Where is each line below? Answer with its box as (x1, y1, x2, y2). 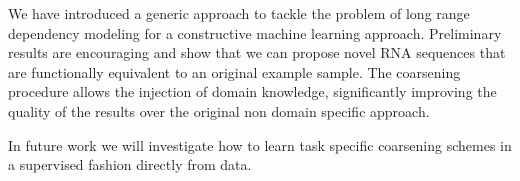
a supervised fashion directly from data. (8, 154, 252, 175)
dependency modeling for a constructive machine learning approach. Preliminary (8, 22, 502, 43)
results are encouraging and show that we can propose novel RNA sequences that (8, 42, 506, 63)
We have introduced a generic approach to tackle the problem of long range (8, 3, 470, 23)
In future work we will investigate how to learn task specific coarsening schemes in (8, 134, 512, 155)
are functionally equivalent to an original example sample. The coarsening (8, 61, 461, 82)
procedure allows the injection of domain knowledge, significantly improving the (8, 81, 497, 102)
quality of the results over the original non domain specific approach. (8, 100, 430, 121)
